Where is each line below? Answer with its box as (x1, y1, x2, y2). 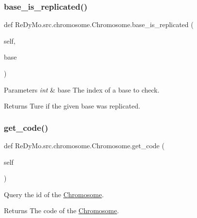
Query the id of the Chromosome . (4, 189, 104, 199)
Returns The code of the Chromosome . (4, 205, 119, 216)
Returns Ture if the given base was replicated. (4, 101, 140, 111)
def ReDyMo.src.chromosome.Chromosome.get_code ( (4, 140, 165, 150)
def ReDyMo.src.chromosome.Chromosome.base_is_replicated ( (4, 19, 194, 30)
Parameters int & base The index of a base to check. (4, 84, 160, 94)
